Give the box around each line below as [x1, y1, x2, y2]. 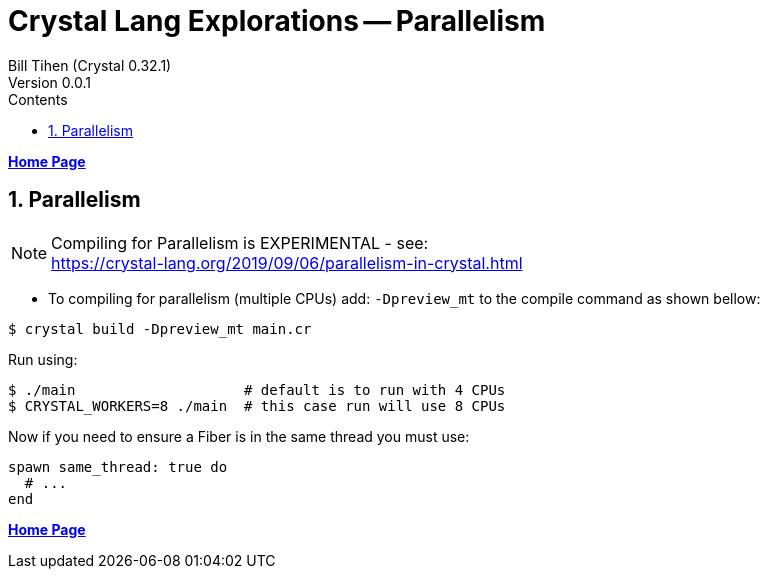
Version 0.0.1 [8, 73, 91, 91]
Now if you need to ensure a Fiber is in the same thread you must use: [8, 427, 470, 445]
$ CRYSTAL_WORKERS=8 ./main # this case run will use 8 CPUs [8, 397, 506, 414]
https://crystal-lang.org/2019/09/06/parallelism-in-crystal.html [51, 252, 523, 273]
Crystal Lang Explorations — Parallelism [8, 4, 546, 38]
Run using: [8, 350, 78, 368]
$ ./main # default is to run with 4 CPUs [8, 381, 506, 398]
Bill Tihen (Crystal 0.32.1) [8, 56, 172, 74]
